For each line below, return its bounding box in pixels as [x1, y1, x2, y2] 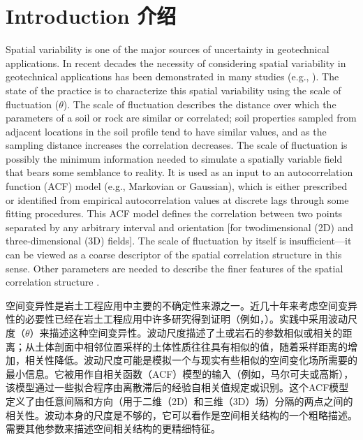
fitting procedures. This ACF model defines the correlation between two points [6, 206, 343, 221]
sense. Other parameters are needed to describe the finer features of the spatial [6, 261, 343, 275]
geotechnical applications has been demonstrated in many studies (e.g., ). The [6, 69, 339, 84]
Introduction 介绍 [6, 1, 177, 30]
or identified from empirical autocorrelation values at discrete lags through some [6, 192, 349, 207]
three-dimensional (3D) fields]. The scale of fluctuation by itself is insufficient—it [6, 233, 352, 248]
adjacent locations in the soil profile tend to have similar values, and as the [6, 124, 327, 138]
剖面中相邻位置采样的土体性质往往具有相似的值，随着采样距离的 [54, 339, 348, 353]
